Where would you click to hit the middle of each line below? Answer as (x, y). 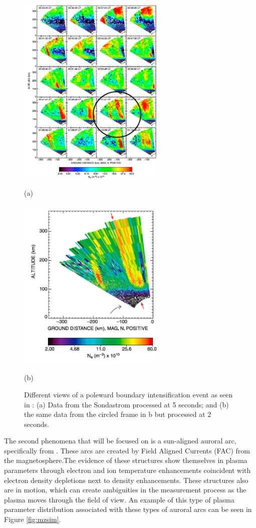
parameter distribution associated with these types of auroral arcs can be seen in (128, 509)
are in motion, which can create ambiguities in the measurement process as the (125, 490)
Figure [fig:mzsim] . (33, 519)
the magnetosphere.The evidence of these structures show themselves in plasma (126, 460)
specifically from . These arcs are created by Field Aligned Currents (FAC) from (127, 450)
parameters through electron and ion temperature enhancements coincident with (127, 470)
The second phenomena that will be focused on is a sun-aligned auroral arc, (120, 441)
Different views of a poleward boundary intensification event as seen (129, 394)
